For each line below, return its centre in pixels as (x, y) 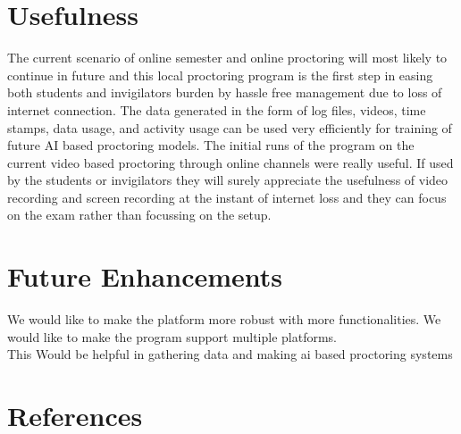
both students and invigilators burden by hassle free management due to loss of (225, 92)
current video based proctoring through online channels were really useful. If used (230, 162)
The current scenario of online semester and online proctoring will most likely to (227, 58)
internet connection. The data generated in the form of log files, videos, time (217, 109)
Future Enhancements (145, 276)
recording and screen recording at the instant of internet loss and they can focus (227, 197)
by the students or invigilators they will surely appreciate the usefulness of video (228, 180)
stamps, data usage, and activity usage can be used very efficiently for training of (230, 127)
